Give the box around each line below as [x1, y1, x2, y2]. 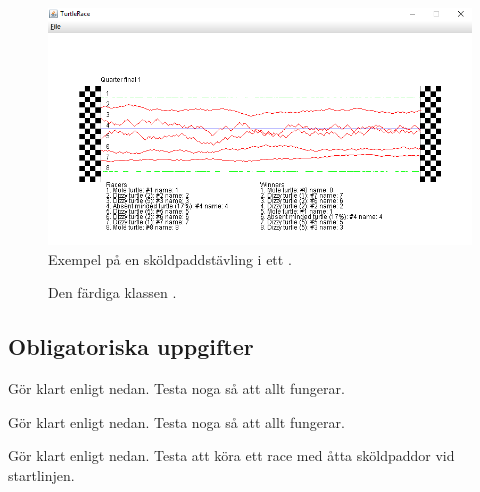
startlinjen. [8, 465, 75, 486]
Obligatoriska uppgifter [8, 331, 254, 362]
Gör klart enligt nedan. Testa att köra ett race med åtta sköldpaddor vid [8, 445, 455, 466]
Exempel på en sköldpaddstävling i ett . [48, 248, 292, 269]
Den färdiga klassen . [48, 282, 177, 303]
